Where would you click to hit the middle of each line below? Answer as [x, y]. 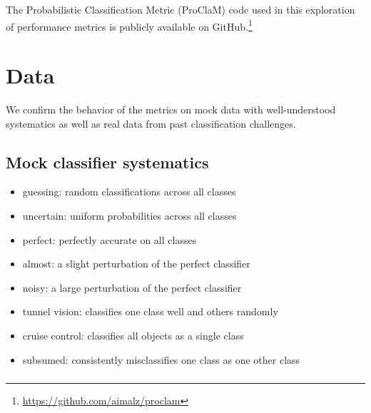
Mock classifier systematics [107, 162]
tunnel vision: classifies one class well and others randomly [150, 311]
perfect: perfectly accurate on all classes [110, 239]
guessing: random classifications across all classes [129, 192]
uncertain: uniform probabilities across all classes [129, 215]
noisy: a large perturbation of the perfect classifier [132, 287]
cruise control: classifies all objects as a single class [133, 335]
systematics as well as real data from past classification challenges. [151, 123]
